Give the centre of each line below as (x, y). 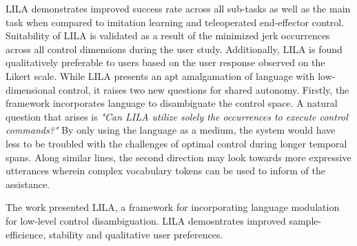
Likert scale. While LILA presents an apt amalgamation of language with (160, 75)
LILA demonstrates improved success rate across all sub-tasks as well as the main (178, 8)
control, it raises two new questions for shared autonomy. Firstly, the (204, 89)
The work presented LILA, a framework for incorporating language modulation (173, 207)
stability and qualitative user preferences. (136, 234)
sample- (305, 220)
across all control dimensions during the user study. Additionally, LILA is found (174, 49)
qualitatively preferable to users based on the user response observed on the (165, 62)
